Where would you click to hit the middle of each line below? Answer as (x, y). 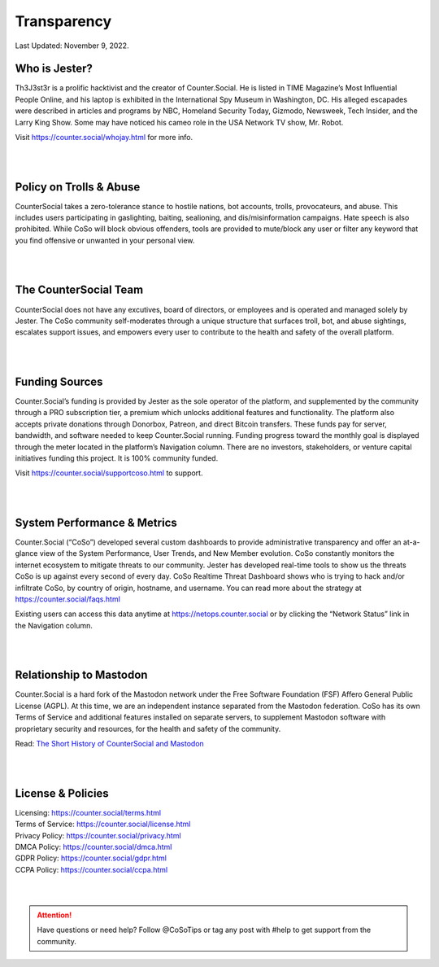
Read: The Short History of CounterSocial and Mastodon (110, 744)
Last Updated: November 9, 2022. (72, 46)
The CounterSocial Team (79, 290)
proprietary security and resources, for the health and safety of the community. (148, 729)
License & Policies (62, 793)
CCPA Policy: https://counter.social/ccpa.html (91, 869)
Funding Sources (59, 381)
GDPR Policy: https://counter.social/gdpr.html (91, 858)
